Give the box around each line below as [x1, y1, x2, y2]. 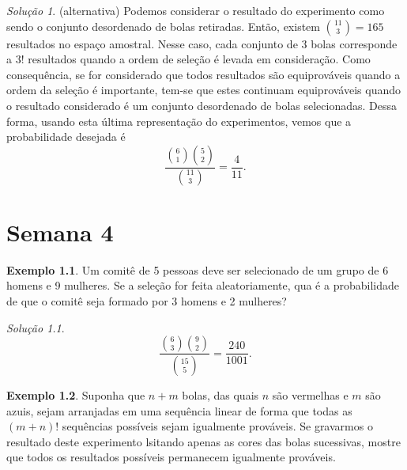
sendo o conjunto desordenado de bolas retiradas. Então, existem [6, 17, 320, 34]
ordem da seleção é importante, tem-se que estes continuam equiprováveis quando [6, 81, 401, 98]
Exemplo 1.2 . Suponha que [6, 387, 145, 403]
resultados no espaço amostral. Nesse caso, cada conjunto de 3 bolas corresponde [6, 35, 398, 51]
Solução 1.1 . [6, 319, 65, 335]
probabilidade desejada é [6, 128, 126, 145]
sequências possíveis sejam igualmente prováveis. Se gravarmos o [62, 418, 373, 434]
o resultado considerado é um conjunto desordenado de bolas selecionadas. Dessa [6, 97, 398, 113]
